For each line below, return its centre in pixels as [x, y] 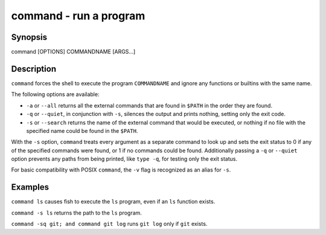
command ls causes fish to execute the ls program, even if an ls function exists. [113, 202]
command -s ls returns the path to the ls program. [76, 213]
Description [34, 69]
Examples [30, 187]
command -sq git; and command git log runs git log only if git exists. [109, 224]
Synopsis [29, 37]
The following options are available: [55, 94]
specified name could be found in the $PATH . [82, 130]
